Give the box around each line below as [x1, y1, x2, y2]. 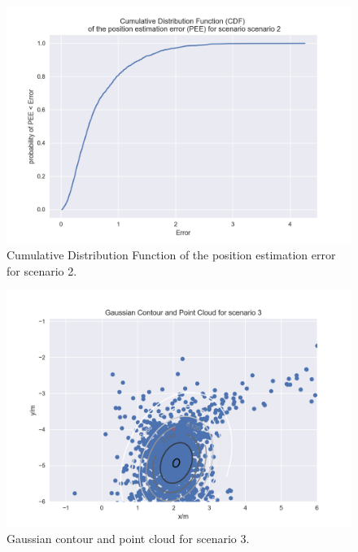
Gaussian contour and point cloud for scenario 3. [7, 530, 250, 547]
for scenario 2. [7, 262, 77, 279]
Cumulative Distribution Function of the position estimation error [7, 246, 336, 263]
